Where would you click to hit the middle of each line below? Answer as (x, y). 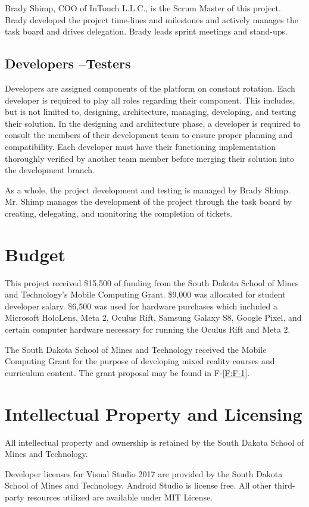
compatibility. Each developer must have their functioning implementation (140, 146)
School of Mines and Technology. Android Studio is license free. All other (138, 485)
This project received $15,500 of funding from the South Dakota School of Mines (152, 282)
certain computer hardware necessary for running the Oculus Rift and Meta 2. (148, 329)
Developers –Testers (68, 63)
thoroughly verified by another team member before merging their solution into (149, 158)
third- (285, 485)
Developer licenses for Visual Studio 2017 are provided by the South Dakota (144, 473)
